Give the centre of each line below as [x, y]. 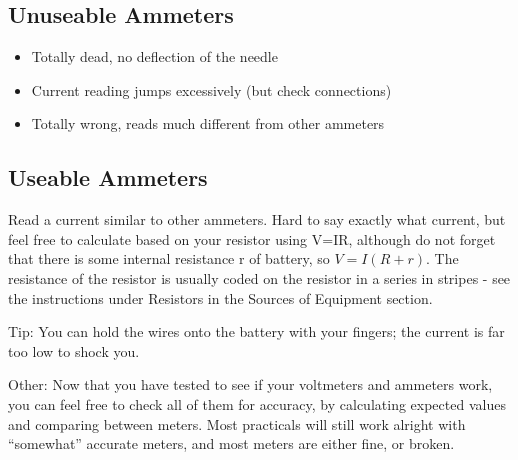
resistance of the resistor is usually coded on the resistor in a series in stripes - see [259, 277]
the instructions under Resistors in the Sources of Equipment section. [220, 297]
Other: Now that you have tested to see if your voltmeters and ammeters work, [250, 384]
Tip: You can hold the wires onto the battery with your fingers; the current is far [256, 331]
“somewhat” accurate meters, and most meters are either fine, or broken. [231, 443]
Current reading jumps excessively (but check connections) [211, 89]
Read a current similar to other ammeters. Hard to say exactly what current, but [257, 219]
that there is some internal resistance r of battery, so [169, 258]
